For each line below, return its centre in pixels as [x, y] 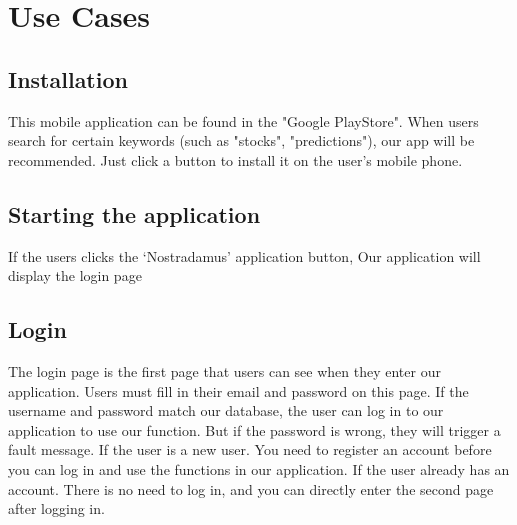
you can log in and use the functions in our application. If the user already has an [259, 468]
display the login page [75, 275]
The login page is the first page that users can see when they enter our [224, 370]
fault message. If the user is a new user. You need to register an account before [250, 449]
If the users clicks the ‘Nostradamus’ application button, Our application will [244, 255]
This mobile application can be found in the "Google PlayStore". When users [243, 120]
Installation [68, 78]
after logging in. [56, 508]
